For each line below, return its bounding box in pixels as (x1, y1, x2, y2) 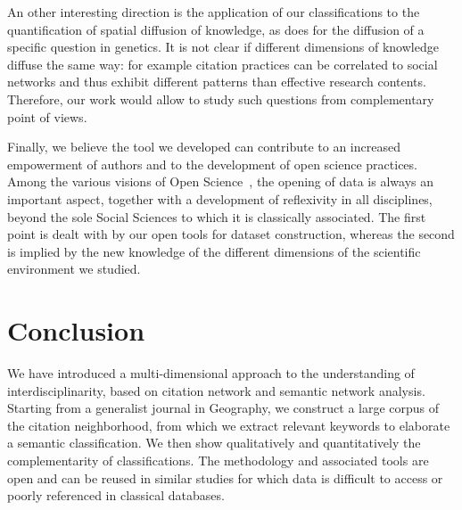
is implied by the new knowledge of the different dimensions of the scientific (7, 242, 421, 260)
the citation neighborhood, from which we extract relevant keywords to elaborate (7, 415, 450, 434)
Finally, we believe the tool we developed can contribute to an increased (7, 137, 400, 156)
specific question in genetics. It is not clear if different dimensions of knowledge (7, 37, 439, 56)
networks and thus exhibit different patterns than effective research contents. (7, 72, 426, 91)
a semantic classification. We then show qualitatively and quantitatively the (7, 433, 421, 452)
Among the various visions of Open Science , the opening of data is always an (7, 172, 433, 191)
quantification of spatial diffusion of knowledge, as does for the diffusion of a (7, 20, 425, 38)
